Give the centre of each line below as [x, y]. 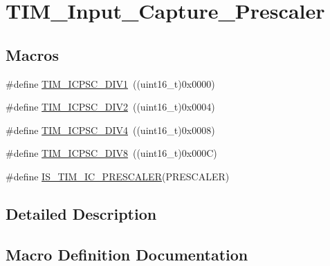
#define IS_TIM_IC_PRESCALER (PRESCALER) [118, 176]
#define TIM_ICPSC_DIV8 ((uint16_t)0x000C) [111, 153]
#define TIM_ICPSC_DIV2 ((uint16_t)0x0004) [110, 107]
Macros [32, 54]
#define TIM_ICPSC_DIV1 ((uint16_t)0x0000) [110, 83]
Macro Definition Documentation [127, 254]
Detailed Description [81, 213]
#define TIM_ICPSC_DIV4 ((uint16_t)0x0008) [110, 130]
